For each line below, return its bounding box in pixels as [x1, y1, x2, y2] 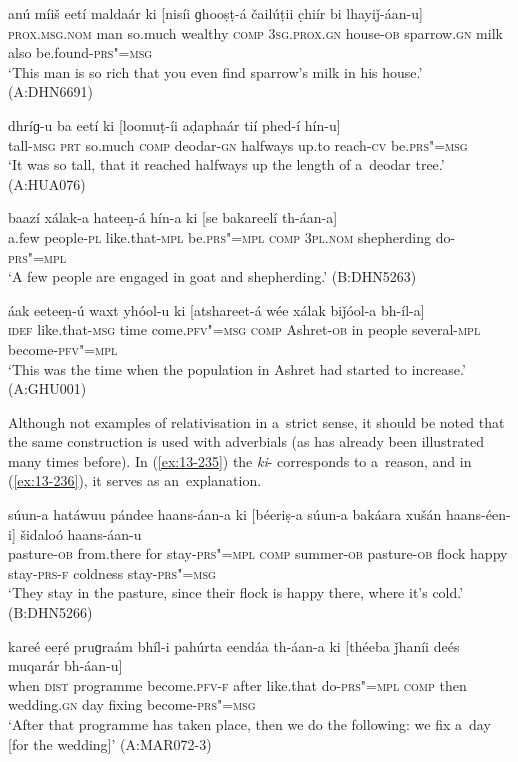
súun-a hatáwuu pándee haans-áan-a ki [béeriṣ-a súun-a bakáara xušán [8, 504, 442, 525]
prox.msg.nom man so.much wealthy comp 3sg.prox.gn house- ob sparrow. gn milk [8, 22, 503, 43]
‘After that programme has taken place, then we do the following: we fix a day [8, 714, 491, 734]
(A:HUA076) [8, 173, 86, 194]
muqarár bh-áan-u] [8, 655, 123, 676]
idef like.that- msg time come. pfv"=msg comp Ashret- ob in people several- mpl [8, 319, 481, 340]
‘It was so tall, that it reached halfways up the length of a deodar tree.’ [8, 154, 445, 175]
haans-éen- [445, 504, 511, 525]
